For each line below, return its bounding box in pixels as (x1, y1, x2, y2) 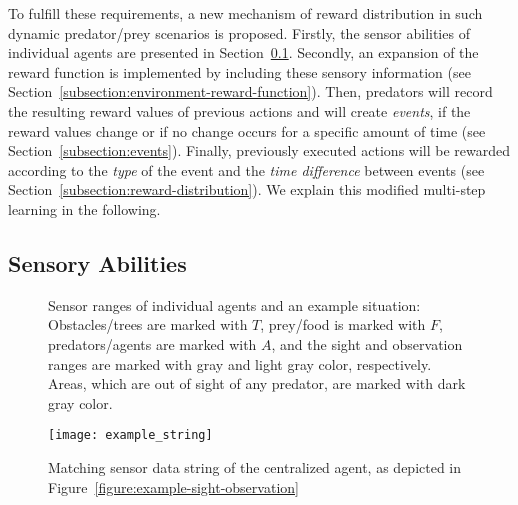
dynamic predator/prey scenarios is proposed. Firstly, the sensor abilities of (8, 22, 470, 43)
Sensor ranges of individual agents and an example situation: (48, 294, 421, 315)
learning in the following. (8, 198, 161, 219)
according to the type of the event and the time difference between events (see (8, 159, 485, 180)
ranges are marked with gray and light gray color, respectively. (48, 353, 432, 374)
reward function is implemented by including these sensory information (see (8, 61, 471, 82)
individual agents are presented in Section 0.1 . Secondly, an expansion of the (8, 42, 479, 63)
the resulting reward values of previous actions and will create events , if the (8, 100, 471, 121)
